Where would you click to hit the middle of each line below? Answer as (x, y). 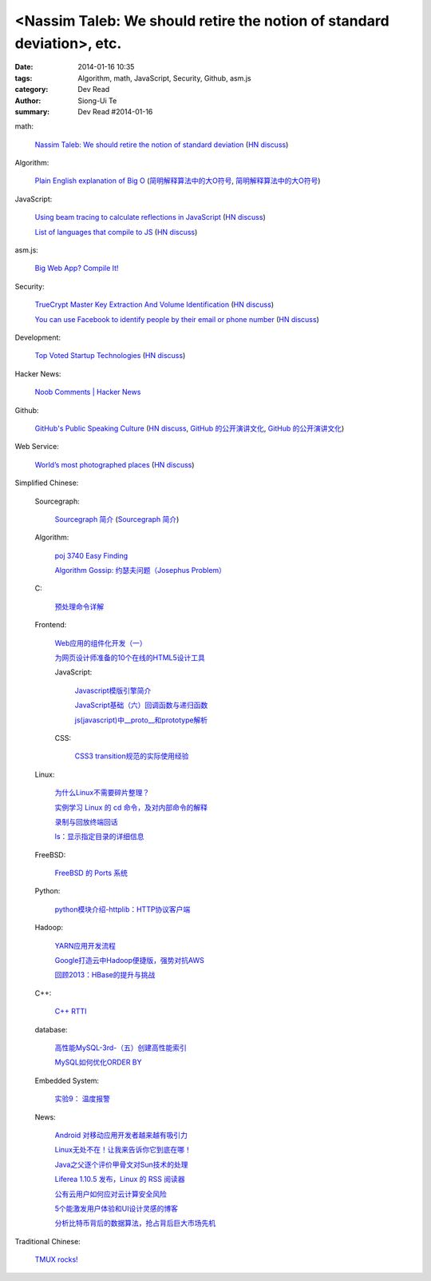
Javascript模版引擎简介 (113, 690)
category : (32, 90)
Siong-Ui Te (97, 101)
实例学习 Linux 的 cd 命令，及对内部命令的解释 (131, 807)
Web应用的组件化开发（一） (101, 642)
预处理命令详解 (79, 607)
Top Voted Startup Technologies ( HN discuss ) (110, 356)
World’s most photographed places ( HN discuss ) (115, 464)
